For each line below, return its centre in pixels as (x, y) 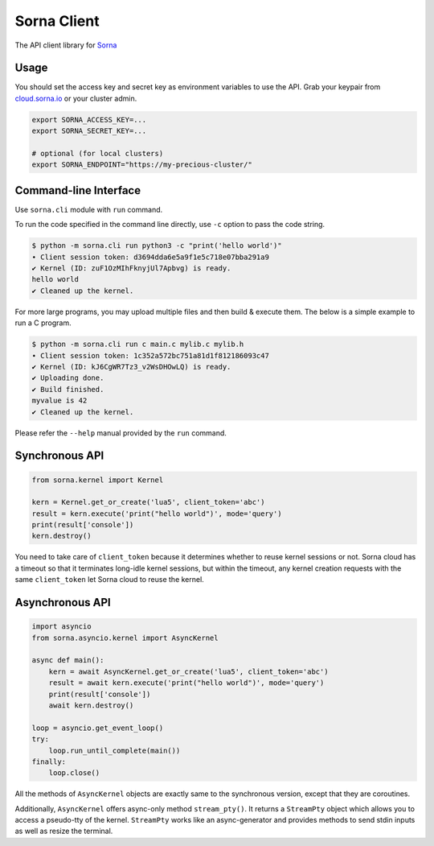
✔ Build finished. (68, 389)
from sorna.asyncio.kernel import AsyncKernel (125, 638)
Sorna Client (57, 21)
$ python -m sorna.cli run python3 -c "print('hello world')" (157, 246)
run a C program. (43, 323)
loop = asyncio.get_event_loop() (98, 728)
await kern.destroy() (91, 705)
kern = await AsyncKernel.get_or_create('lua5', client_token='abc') (188, 671)
